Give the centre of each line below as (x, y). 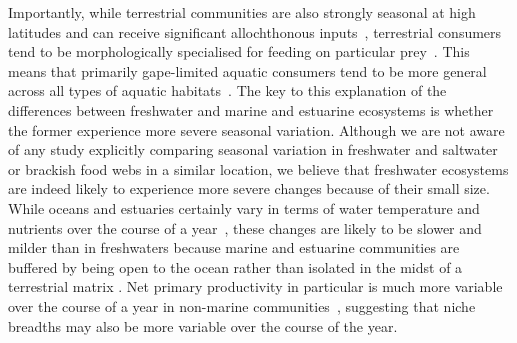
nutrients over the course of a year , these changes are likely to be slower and (245, 227)
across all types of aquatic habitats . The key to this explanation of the (227, 90)
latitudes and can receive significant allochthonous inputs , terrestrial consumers (255, 31)
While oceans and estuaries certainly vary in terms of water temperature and (244, 207)
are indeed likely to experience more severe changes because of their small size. (249, 188)
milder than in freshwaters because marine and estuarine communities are (234, 247)
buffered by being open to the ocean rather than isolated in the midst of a (235, 266)
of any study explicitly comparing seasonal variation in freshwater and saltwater (253, 149)
